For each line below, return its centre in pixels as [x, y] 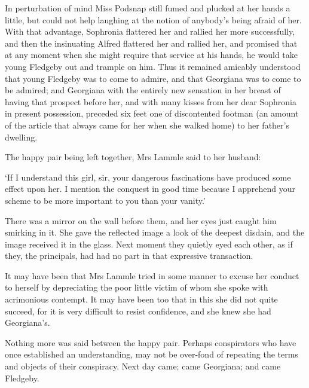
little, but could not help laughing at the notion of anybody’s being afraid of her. [153, 19]
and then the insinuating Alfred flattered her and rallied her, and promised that [151, 43]
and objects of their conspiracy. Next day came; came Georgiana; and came [143, 366]
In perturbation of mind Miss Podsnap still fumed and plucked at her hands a [148, 8]
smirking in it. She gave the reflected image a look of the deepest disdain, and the [155, 232]
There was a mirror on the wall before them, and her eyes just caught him [141, 220]
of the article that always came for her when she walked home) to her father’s [147, 125]
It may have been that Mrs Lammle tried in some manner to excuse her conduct [152, 275]
